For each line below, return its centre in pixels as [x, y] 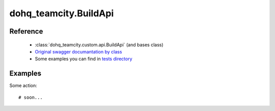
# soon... [31, 97]
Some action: [23, 86]
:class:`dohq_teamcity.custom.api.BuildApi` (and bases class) [99, 45]
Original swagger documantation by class [78, 51]
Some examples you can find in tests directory [84, 59]
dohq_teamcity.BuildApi [62, 13]
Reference [26, 31]
